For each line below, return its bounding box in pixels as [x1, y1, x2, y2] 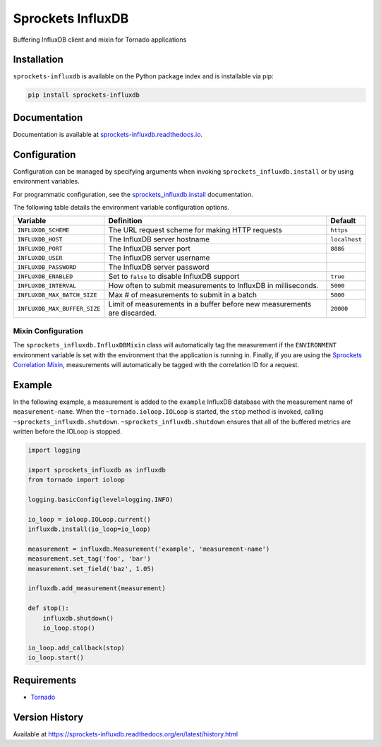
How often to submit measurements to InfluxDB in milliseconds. [108, 281, 319, 291]
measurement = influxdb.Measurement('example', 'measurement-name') [28, 544, 270, 553]
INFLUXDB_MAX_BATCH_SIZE [17, 291, 97, 299]
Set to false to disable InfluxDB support [108, 272, 240, 282]
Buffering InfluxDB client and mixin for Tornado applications [13, 35, 187, 44]
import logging [28, 446, 80, 454]
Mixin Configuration [13, 325, 84, 335]
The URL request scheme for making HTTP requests [108, 225, 282, 235]
